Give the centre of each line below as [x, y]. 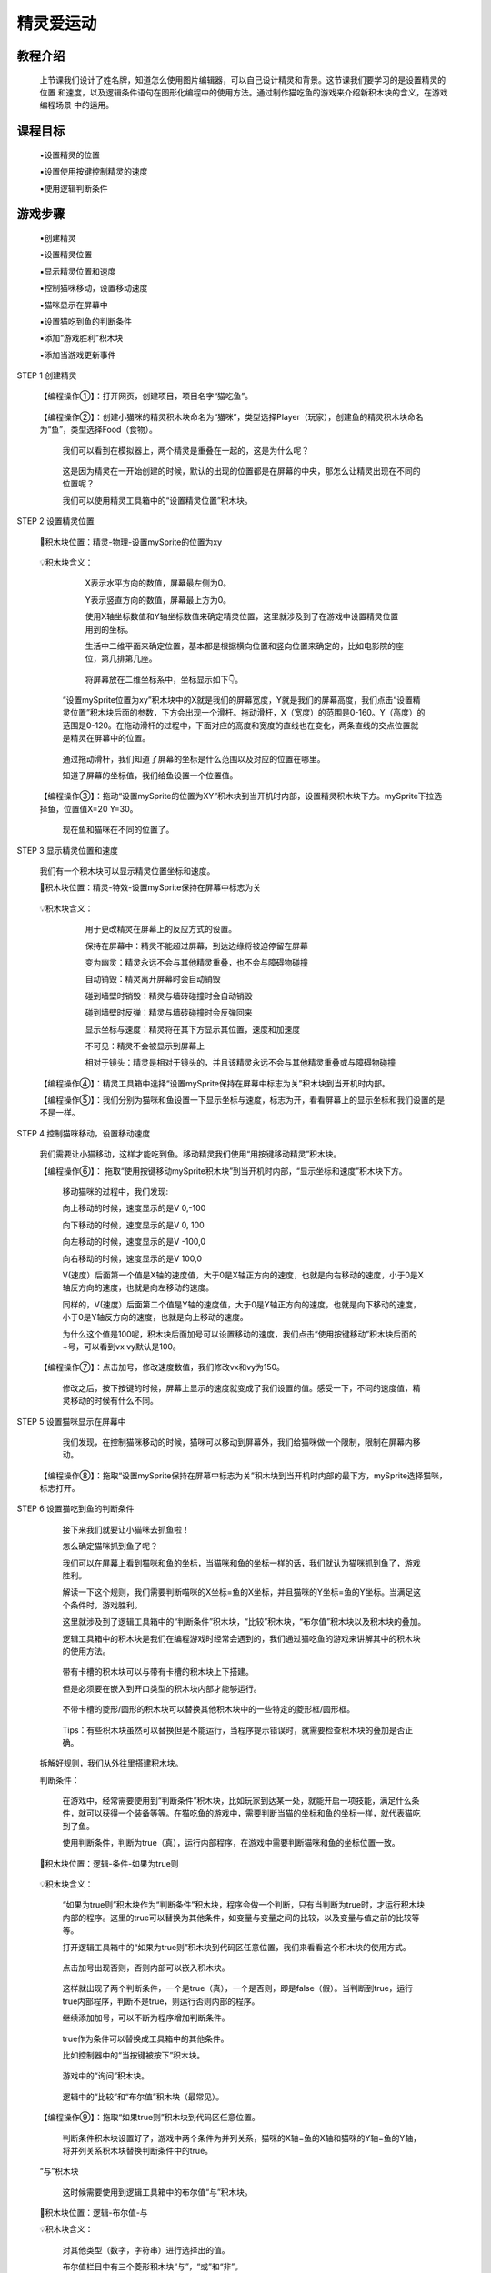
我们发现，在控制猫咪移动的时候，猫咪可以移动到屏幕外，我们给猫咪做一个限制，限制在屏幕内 [237, 1442]
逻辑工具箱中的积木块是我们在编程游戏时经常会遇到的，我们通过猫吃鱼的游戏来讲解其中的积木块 [241, 1638]
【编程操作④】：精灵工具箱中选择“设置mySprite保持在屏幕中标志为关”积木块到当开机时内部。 [215, 1083]
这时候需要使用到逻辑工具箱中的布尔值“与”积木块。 [158, 2192]
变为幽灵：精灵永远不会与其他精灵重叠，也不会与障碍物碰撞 [196, 962]
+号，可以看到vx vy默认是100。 [121, 1347]
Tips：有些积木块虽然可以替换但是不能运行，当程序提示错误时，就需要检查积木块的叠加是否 [234, 1730]
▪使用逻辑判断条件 [74, 188]
